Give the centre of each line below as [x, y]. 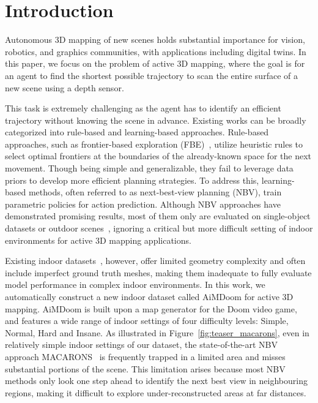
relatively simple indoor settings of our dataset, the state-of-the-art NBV [141, 345]
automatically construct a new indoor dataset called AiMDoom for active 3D [149, 296]
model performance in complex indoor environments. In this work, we [135, 284]
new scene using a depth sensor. [65, 87]
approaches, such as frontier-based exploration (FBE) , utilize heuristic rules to [154, 144]
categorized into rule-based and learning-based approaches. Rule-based [137, 132]
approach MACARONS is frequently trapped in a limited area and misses [145, 356]
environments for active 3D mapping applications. [98, 240]
